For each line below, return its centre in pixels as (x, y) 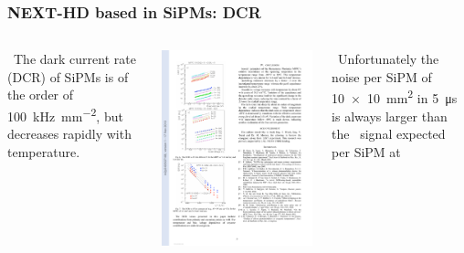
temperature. (44, 151)
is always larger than (390, 116)
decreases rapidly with (69, 134)
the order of (41, 95)
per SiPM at (366, 151)
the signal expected (389, 134)
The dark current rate (74, 59)
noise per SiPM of (382, 76)
